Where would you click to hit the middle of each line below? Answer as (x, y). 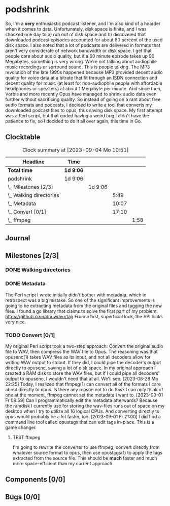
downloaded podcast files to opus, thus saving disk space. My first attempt (84, 110)
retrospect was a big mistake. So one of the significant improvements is (80, 300)
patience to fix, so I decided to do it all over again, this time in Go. (74, 121)
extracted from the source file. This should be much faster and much (85, 458)
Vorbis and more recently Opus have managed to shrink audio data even (81, 94)
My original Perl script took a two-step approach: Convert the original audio (84, 346)
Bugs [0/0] (23, 497)
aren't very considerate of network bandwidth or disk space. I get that (79, 50)
